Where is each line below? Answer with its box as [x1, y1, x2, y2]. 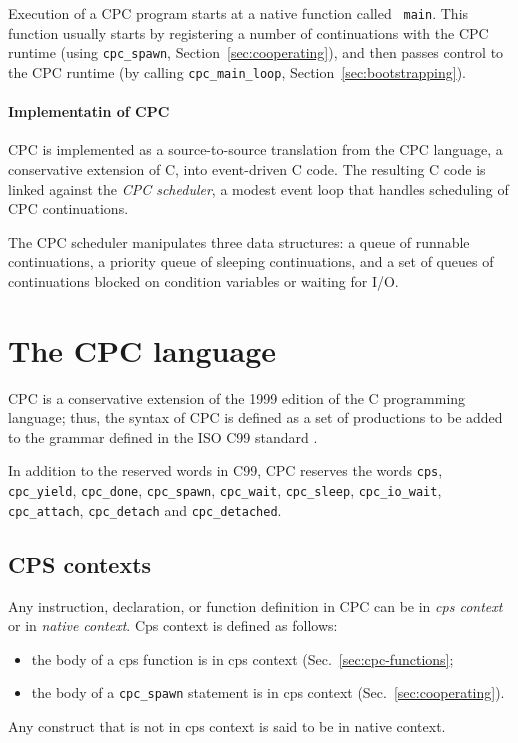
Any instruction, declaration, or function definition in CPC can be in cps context [8, 595, 503, 616]
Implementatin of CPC [8, 101, 170, 122]
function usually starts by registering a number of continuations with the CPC [8, 22, 489, 43]
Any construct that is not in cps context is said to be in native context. [8, 716, 446, 737]
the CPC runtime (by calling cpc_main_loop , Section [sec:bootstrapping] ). [8, 61, 466, 82]
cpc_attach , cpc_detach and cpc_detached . [8, 499, 282, 520]
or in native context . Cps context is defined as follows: [8, 615, 338, 636]
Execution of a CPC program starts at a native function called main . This [8, 3, 469, 23]
